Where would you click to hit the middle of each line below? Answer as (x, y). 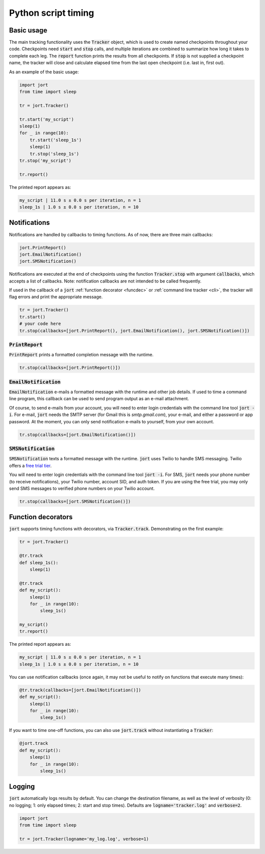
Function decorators (41, 517)
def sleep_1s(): (39, 563)
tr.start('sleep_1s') (56, 140)
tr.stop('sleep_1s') (54, 154)
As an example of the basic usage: (44, 72)
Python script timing (52, 13)
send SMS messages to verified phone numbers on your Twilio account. (82, 488)
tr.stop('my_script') (45, 160)
